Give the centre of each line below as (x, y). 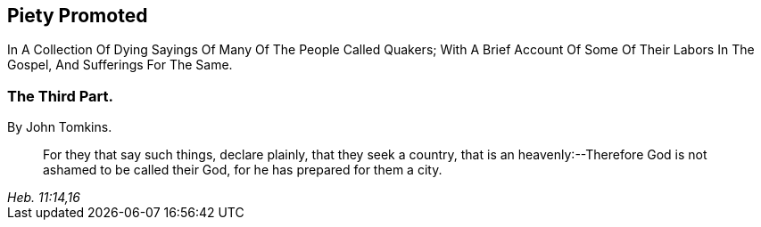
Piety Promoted (78, 16)
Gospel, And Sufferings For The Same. (120, 65)
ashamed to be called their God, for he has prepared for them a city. (243, 170)
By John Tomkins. (60, 127)
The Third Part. (61, 96)
